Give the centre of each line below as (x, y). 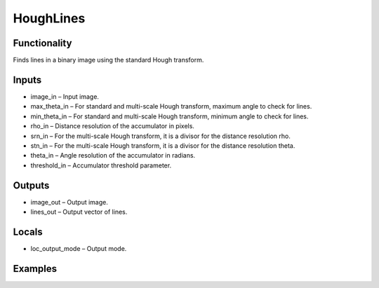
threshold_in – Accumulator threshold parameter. (101, 165)
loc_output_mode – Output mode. (79, 248)
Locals (28, 232)
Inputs (27, 80)
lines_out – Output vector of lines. (79, 212)
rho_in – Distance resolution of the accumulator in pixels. (112, 126)
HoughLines (49, 18)
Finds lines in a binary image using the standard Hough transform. (108, 60)
